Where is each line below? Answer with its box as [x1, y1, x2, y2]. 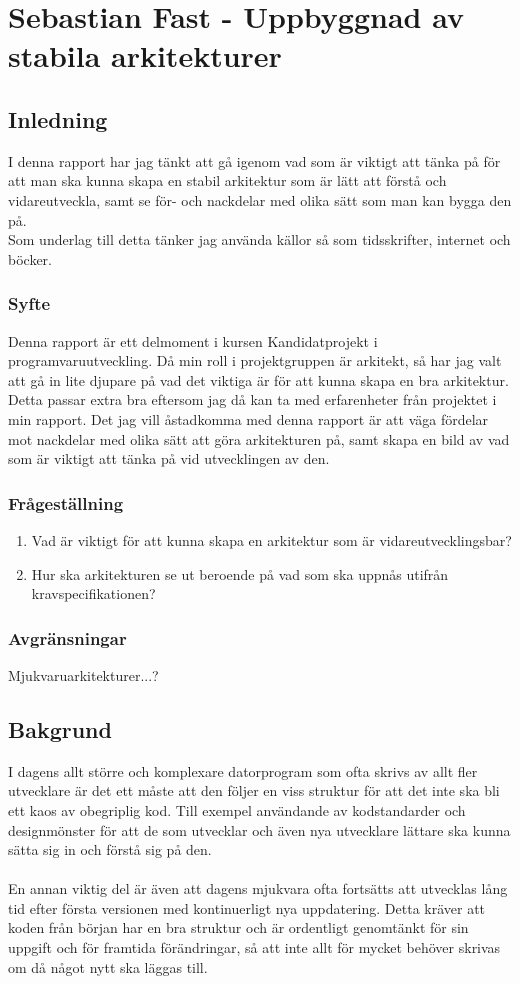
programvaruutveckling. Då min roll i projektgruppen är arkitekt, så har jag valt [8, 350, 502, 371]
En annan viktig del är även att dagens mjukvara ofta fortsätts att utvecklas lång [8, 878, 508, 899]
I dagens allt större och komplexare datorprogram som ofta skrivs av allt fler [8, 760, 478, 781]
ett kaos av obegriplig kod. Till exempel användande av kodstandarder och [8, 799, 466, 820]
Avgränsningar [8, 625, 127, 650]
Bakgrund [8, 713, 112, 744]
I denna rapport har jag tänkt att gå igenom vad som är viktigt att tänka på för [8, 150, 501, 171]
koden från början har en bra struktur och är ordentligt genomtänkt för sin [8, 917, 469, 938]
